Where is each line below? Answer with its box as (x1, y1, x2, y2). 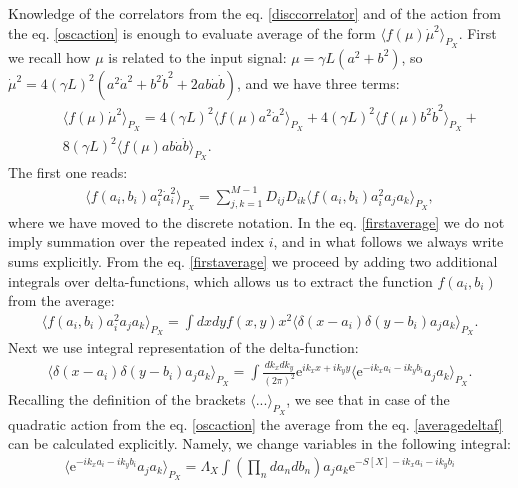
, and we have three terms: (236, 72, 400, 93)
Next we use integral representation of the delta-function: (8, 337, 359, 358)
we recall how (8, 46, 91, 67)
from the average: (8, 290, 115, 311)
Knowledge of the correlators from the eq (8, 3, 260, 23)
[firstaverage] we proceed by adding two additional (189, 251, 498, 271)
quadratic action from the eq (8, 413, 184, 434)
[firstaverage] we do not (361, 211, 505, 232)
